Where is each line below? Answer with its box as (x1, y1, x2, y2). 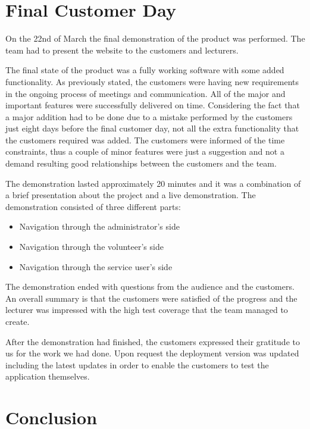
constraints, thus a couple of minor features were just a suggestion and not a (5, 145, 284, 158)
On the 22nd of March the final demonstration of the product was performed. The (5, 32, 305, 45)
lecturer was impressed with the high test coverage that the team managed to (5, 303, 288, 316)
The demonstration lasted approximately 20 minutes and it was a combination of (5, 177, 301, 189)
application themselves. (5, 370, 90, 383)
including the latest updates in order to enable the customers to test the (5, 358, 269, 371)
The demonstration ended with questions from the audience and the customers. (5, 280, 295, 293)
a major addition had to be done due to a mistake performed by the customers (5, 110, 293, 123)
